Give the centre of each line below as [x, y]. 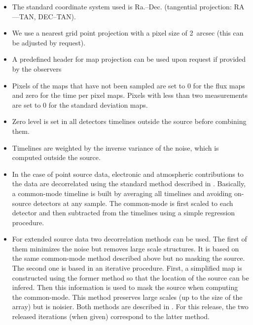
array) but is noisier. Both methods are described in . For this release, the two [130, 306]
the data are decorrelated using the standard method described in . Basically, [129, 183]
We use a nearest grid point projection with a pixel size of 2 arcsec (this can [128, 33]
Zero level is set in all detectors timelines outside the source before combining [129, 121]
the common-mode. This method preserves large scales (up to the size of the [127, 297]
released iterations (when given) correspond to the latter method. [111, 316]
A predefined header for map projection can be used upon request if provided [129, 59]
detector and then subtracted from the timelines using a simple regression [124, 213]
